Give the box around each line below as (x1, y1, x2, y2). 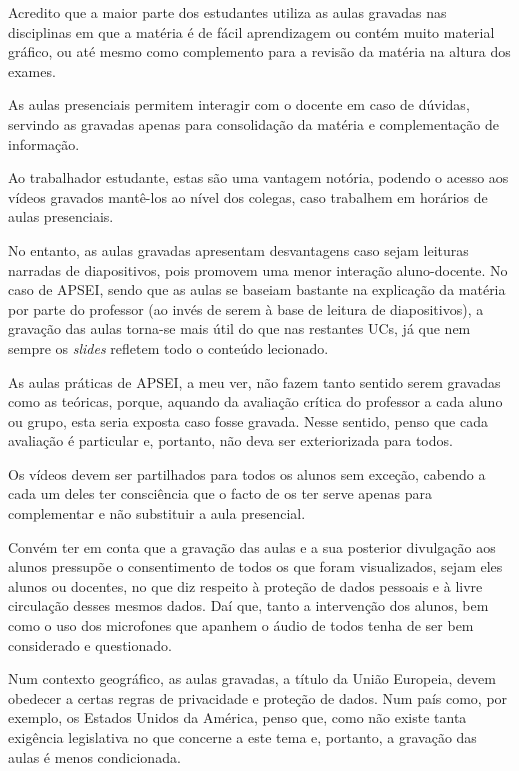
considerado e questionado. (8, 634, 172, 655)
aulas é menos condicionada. (8, 746, 181, 767)
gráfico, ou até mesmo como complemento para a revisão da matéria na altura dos (8, 41, 511, 62)
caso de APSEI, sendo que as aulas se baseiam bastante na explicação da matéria (8, 279, 506, 300)
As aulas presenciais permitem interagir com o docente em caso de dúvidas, (8, 94, 470, 115)
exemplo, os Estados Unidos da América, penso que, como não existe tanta (8, 707, 467, 728)
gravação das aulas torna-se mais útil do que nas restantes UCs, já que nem (8, 318, 471, 339)
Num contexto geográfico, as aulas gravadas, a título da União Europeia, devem (8, 668, 496, 689)
